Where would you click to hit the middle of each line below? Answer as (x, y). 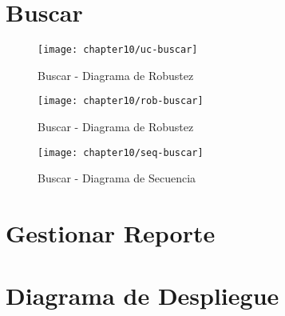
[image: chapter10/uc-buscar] (118, 50)
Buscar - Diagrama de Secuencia (117, 178)
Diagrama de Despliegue (142, 296)
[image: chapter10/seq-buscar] (121, 152)
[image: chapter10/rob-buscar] (121, 101)
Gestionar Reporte (111, 233)
